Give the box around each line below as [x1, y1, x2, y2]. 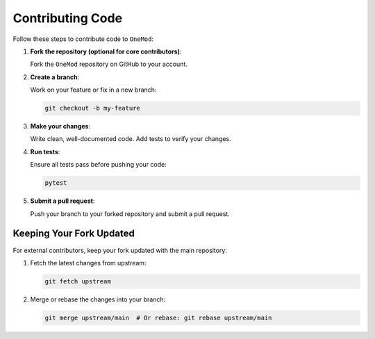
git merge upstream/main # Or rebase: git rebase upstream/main [44, 313, 272, 322]
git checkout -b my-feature [44, 104, 140, 113]
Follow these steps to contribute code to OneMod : [12, 35, 154, 43]
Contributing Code [12, 10, 123, 26]
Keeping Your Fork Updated [12, 228, 135, 240]
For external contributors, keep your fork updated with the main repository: [12, 246, 227, 254]
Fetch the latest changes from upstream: [30, 258, 147, 267]
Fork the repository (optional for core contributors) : [30, 47, 182, 56]
